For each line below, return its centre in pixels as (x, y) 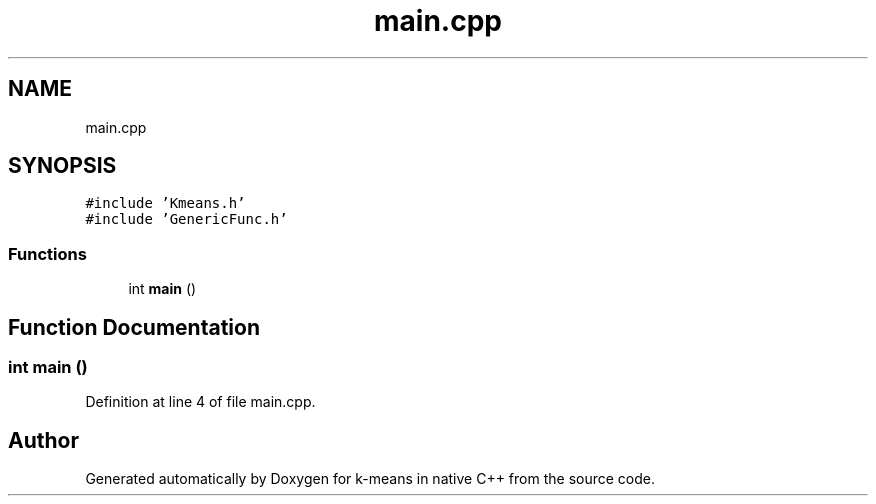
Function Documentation (134, 327)
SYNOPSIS (62, 166)
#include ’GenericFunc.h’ (186, 219)
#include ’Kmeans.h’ (165, 203)
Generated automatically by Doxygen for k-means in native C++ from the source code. (370, 479)
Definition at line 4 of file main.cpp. (200, 402)
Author (43, 440)
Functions (47, 253)
